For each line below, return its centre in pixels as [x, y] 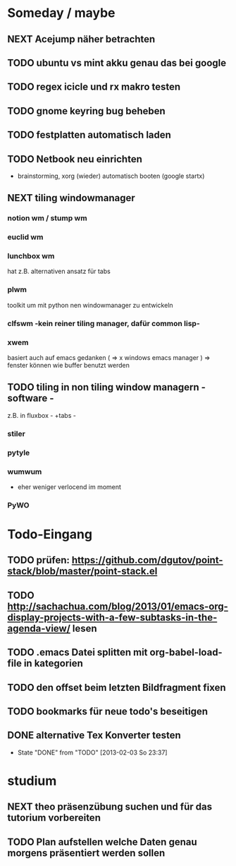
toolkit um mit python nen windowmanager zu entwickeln [91, 305]
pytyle [19, 452]
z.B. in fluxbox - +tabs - [42, 415]
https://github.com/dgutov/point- [147, 560]
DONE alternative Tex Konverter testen [94, 735]
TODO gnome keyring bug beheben [86, 111]
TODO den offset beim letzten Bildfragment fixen [117, 687]
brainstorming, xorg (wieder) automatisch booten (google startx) [111, 176]
